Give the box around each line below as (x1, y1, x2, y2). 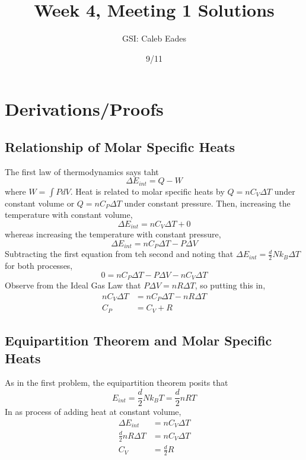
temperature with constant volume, (5, 208, 133, 221)
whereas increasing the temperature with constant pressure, (5, 228, 221, 240)
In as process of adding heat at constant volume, (5, 405, 181, 418)
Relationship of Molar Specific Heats (5, 137, 235, 156)
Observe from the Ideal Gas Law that (5, 279, 141, 291)
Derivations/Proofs (5, 97, 164, 121)
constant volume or (5, 196, 75, 209)
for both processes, (5, 259, 73, 272)
